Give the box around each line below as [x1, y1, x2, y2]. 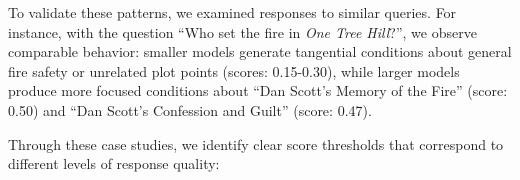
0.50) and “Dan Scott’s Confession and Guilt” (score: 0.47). [8, 99, 372, 120]
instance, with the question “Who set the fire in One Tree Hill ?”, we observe [8, 21, 477, 42]
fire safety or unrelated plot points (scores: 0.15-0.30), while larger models [8, 60, 460, 81]
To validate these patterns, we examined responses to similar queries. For [8, 2, 457, 22]
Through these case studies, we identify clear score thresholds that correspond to [8, 133, 504, 154]
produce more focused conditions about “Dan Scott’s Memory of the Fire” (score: [8, 80, 508, 101]
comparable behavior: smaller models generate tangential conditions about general [8, 41, 512, 62]
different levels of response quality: [8, 153, 220, 174]
